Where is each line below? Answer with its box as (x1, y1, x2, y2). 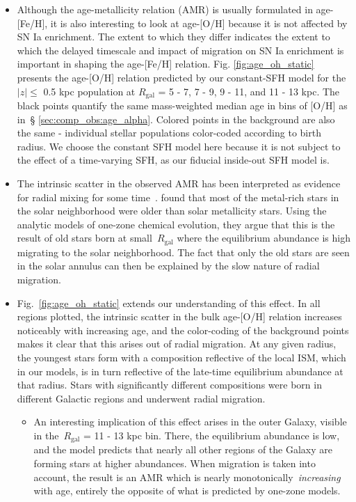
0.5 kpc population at (43, 84, 136, 98)
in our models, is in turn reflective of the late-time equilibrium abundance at (17, 363, 343, 378)
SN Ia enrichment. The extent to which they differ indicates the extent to (17, 29, 330, 44)
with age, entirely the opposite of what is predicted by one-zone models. (33, 483, 341, 498)
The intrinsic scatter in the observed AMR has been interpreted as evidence (17, 175, 341, 190)
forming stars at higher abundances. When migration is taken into (33, 455, 316, 470)
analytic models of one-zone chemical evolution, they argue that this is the (17, 217, 335, 231)
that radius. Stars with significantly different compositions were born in (17, 377, 322, 392)
